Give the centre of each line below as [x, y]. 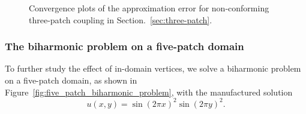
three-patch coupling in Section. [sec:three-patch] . [121, 19]
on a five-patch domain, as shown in [71, 80]
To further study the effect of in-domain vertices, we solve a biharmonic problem [153, 68]
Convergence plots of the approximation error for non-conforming [149, 8]
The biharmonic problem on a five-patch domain [124, 46]
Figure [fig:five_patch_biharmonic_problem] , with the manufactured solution [149, 92]
